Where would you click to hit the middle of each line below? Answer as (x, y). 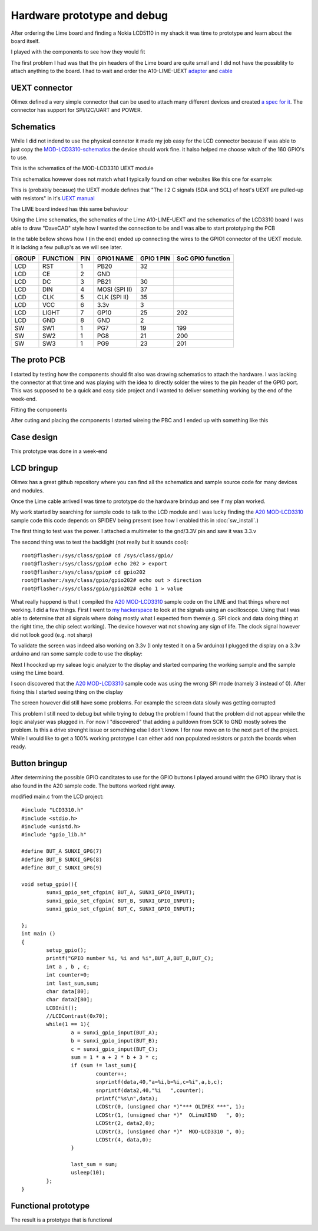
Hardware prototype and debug (90, 15)
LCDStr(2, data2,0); (125, 1123)
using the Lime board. (37, 673)
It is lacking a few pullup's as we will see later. (67, 247)
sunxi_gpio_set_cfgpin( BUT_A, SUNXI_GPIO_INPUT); (121, 893)
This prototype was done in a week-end (59, 451)
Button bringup (39, 764)
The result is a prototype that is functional (62, 1220)
